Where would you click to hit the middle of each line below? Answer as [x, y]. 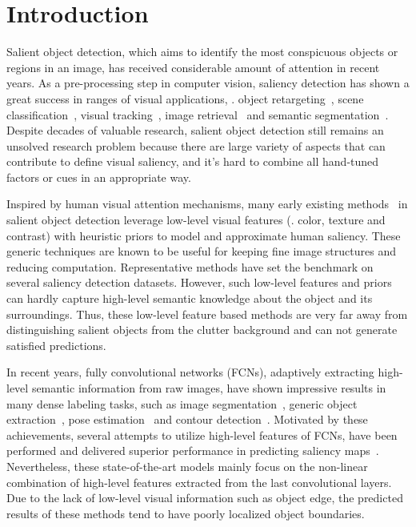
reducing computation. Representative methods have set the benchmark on [190, 266]
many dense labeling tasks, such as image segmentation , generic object [182, 403]
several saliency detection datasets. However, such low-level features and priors [199, 282]
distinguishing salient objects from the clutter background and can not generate [202, 330]
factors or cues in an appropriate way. [99, 177]
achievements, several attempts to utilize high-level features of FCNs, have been [202, 434]
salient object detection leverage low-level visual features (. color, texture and [196, 220]
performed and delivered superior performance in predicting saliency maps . [193, 451]
